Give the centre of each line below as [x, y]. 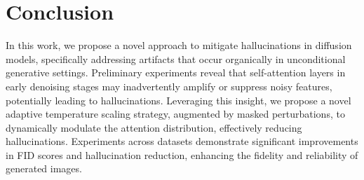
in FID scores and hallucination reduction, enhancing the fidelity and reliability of [182, 154]
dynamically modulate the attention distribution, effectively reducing [154, 127]
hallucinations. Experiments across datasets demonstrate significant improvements [182, 141]
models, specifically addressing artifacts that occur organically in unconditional [176, 58]
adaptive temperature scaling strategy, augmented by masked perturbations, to [175, 114]
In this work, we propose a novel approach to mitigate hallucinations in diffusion [179, 45]
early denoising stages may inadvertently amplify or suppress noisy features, [169, 86]
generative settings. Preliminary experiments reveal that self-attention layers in [176, 72]
